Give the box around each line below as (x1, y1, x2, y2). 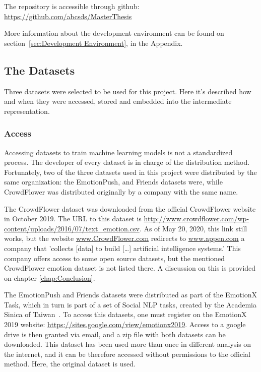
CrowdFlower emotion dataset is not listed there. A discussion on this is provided (4, 263, 256, 273)
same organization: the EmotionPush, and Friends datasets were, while (4, 176, 223, 187)
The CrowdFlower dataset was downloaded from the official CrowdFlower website (4, 203, 256, 214)
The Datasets (4, 62, 75, 78)
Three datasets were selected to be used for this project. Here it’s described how (4, 86, 251, 96)
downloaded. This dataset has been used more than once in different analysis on (4, 339, 251, 349)
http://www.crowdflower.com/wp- (144, 213, 249, 224)
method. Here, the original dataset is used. (4, 358, 136, 369)
